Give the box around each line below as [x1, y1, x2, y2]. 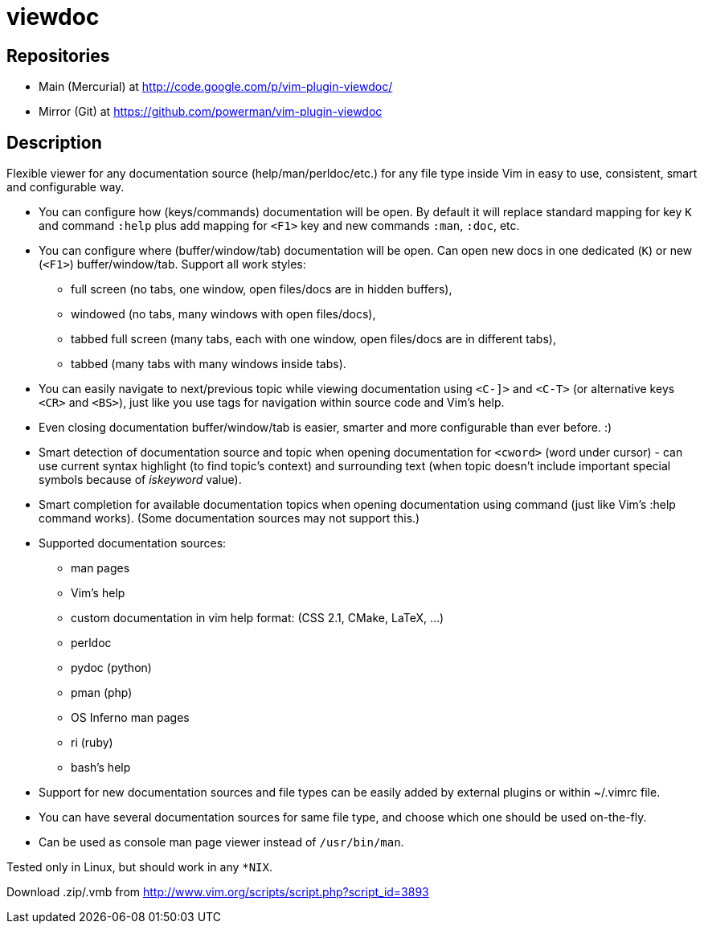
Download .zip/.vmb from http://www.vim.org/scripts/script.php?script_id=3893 [6, 885, 429, 899]
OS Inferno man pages [71, 711, 190, 725]
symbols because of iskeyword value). [39, 473, 242, 487]
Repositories [6, 45, 110, 66]
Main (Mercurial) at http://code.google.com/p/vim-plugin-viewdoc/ [39, 80, 393, 94]
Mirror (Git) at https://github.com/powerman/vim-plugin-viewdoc [39, 104, 383, 119]
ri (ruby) [71, 735, 113, 750]
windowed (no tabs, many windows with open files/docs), [71, 307, 376, 322]
